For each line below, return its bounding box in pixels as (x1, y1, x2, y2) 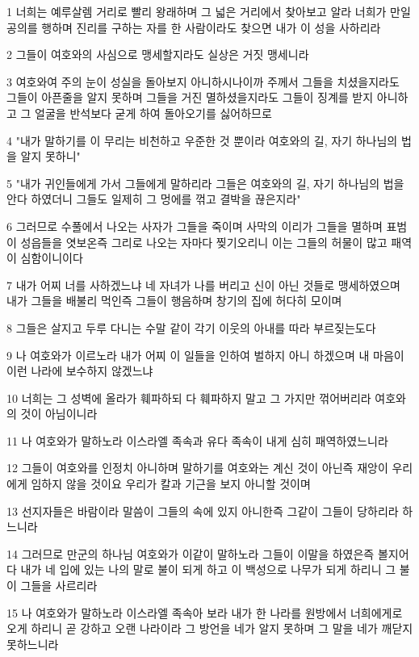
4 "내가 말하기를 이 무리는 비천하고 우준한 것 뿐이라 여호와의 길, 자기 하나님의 (6, 132, 398, 149)
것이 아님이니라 (20, 405, 98, 422)
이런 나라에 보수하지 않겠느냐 (6, 362, 153, 379)
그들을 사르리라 (20, 577, 98, 594)
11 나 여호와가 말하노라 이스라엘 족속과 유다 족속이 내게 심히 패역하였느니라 (6, 432, 388, 449)
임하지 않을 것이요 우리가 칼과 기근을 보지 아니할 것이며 (31, 475, 311, 492)
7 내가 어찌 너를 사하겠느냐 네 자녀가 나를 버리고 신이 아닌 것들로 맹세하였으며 (6, 276, 400, 293)
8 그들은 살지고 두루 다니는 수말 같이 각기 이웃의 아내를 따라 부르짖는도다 (6, 319, 376, 336)
